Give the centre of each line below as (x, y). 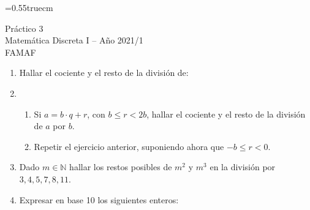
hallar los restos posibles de (121, 167)
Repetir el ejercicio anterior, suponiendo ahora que (129, 146)
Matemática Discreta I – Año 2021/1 (74, 40)
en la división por (243, 167)
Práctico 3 (24, 28)
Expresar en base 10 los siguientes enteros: (99, 199)
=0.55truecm (29, 7)
